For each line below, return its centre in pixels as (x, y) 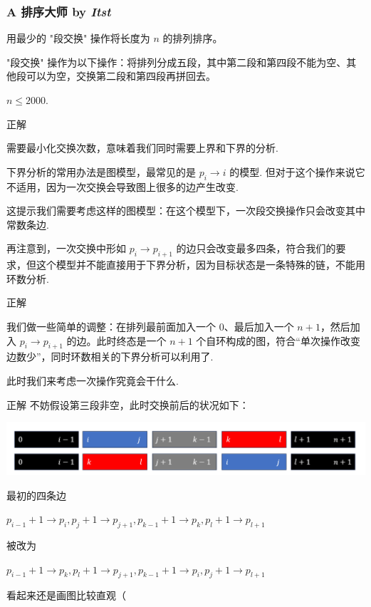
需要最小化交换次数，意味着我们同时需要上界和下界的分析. (142, 148)
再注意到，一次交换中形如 (66, 248)
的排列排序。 (193, 38)
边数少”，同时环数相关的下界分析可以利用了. (110, 357)
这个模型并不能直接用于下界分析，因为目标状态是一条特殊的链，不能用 (200, 265)
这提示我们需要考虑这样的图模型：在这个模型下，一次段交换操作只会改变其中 (186, 211)
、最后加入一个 (259, 326)
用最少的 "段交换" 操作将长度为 (78, 38)
